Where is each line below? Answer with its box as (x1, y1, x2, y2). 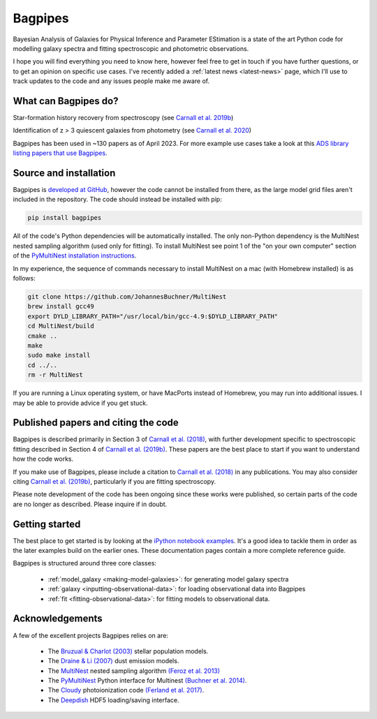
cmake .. (27, 332, 58, 340)
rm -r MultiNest (27, 371, 84, 379)
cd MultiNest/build (27, 322, 94, 330)
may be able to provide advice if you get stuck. (13, 399, 148, 407)
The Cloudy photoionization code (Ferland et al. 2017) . (47, 686, 205, 695)
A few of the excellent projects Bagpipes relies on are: (13, 631, 169, 639)
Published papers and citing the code (13, 417, 179, 429)
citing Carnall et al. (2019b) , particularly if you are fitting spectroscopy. (13, 477, 216, 485)
